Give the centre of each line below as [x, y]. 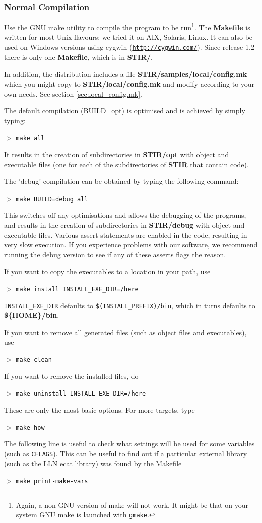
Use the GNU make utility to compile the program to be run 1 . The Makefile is [127, 26]
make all [30, 138]
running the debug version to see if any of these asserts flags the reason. [115, 254]
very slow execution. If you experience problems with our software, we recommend [131, 245]
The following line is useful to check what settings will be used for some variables [129, 444]
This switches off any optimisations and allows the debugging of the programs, [125, 215]
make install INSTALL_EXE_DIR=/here [77, 289]
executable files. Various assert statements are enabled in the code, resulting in [126, 235]
